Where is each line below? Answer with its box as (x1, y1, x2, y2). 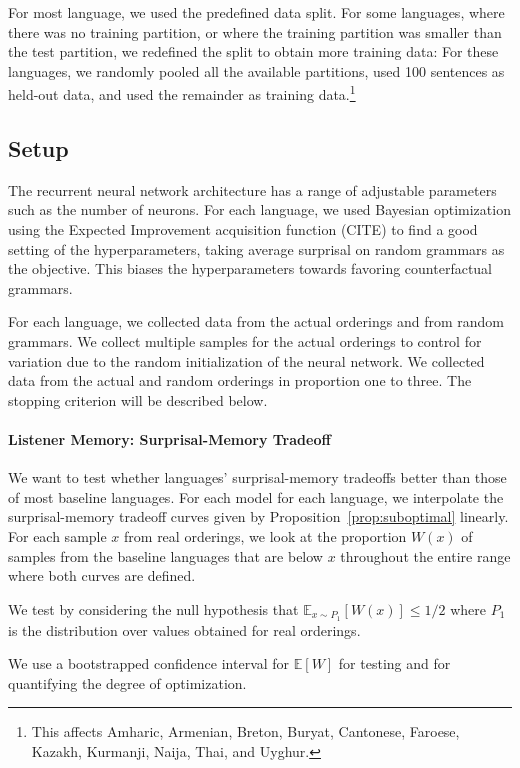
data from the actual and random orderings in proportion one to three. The (8, 370, 472, 391)
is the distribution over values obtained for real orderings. (8, 619, 361, 640)
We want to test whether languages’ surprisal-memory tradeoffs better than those (8, 467, 507, 488)
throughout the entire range (340, 545, 511, 566)
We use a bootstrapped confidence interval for (8, 653, 290, 674)
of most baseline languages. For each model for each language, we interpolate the (8, 486, 504, 507)
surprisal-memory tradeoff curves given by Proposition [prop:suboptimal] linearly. (8, 506, 509, 527)
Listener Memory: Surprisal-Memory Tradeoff (8, 428, 331, 449)
